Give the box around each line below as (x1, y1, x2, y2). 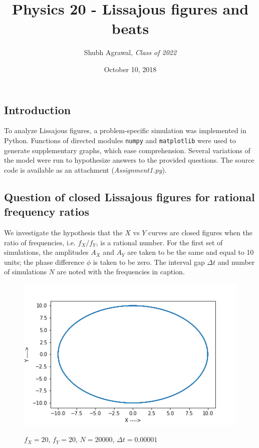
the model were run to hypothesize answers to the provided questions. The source (4, 155, 254, 165)
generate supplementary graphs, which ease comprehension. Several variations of (4, 145, 250, 155)
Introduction (4, 102, 71, 117)
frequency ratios (4, 204, 89, 219)
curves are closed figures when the (148, 227, 252, 237)
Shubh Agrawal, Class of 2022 (84, 47, 177, 58)
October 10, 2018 (104, 64, 157, 74)
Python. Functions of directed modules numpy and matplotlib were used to (4, 135, 236, 145)
